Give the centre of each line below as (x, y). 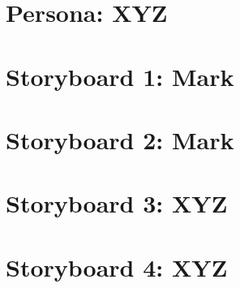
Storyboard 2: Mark (120, 139)
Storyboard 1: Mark (120, 76)
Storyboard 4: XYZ (117, 267)
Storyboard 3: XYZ (117, 203)
